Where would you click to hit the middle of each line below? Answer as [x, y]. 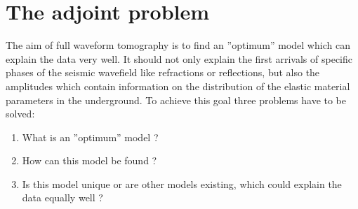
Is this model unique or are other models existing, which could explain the [182, 183]
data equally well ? [62, 197]
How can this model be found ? [89, 160]
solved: [20, 114]
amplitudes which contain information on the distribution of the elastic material [178, 86]
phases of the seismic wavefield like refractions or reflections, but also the [163, 72]
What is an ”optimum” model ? [90, 137]
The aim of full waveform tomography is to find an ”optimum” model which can [178, 45]
